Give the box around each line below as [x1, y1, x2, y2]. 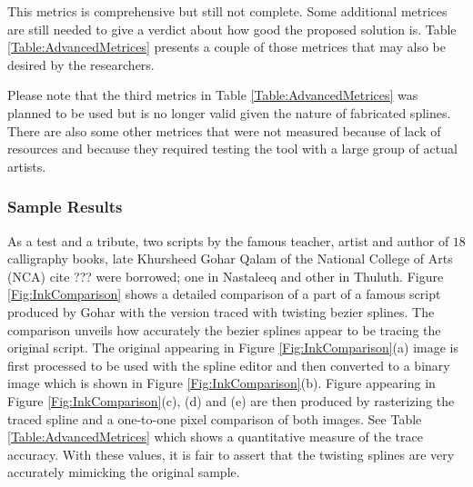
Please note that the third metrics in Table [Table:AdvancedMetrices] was [7, 85, 418, 104]
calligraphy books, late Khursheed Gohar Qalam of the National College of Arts [7, 249, 453, 268]
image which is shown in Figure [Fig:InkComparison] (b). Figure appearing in [7, 373, 436, 393]
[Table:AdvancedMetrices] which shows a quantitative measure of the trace [7, 427, 423, 446]
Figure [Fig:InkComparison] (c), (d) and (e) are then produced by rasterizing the [7, 391, 455, 410]
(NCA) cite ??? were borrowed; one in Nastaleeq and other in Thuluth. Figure [7, 266, 444, 285]
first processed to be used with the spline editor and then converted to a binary [7, 355, 450, 374]
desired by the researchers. [7, 55, 155, 74]
